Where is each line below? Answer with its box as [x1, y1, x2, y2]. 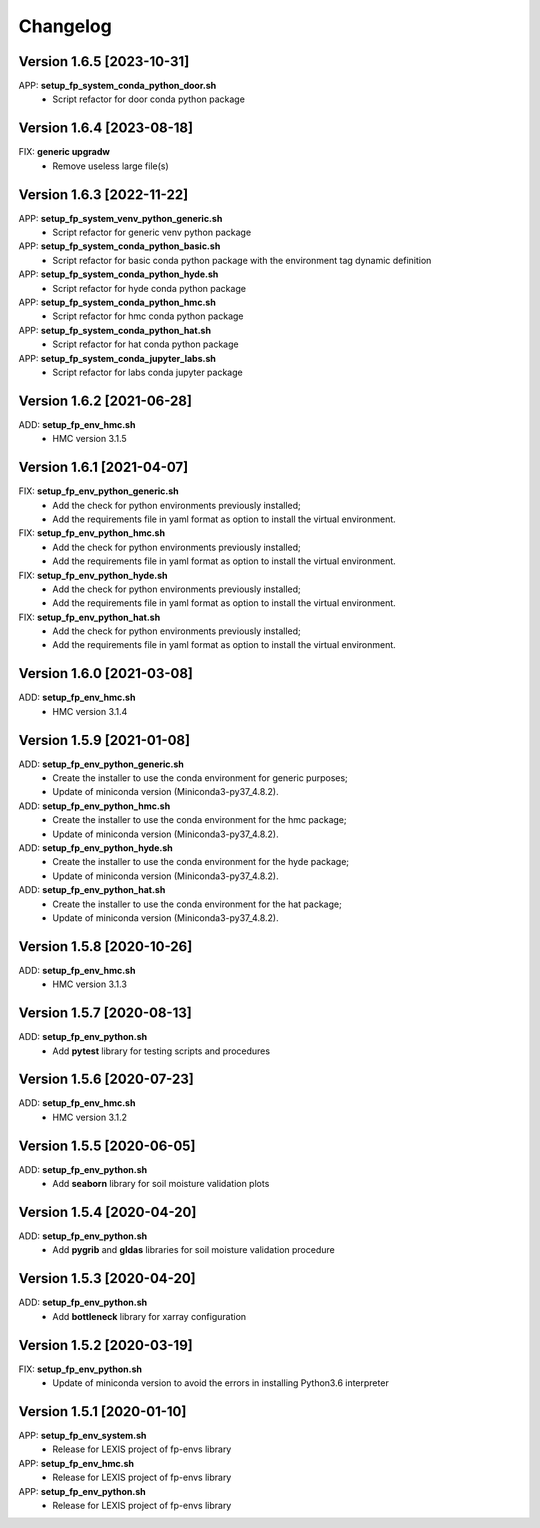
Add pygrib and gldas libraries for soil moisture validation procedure [52, 1244, 335, 1256]
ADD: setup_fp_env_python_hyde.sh [18, 842, 174, 854]
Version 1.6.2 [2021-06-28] [18, 392, 192, 409]
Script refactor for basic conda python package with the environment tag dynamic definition [52, 254, 432, 266]
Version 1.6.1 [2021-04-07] [18, 459, 189, 476]
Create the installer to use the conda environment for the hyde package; [52, 856, 350, 868]
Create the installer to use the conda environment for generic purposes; [52, 772, 349, 784]
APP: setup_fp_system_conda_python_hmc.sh [18, 296, 217, 308]
